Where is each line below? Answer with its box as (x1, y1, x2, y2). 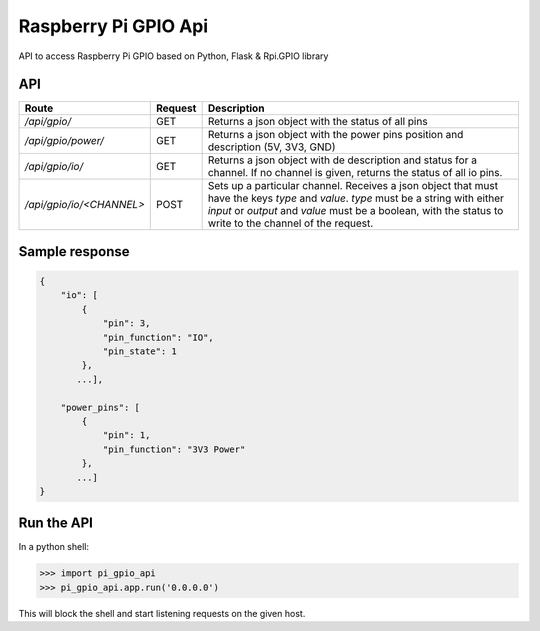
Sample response (18, 243, 130, 260)
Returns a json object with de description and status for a (207, 153, 477, 167)
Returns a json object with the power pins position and (207, 128, 464, 142)
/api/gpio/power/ (24, 134, 105, 148)
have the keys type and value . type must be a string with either (207, 191, 505, 205)
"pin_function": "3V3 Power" (102, 443, 246, 455)
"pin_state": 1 (102, 346, 177, 357)
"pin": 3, (102, 318, 151, 329)
